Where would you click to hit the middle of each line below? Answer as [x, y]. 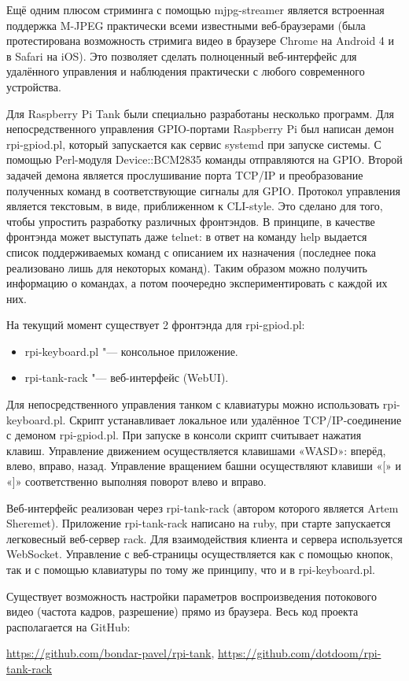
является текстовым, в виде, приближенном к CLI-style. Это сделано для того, [195, 206]
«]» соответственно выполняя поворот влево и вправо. [136, 481]
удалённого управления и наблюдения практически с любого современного [186, 71]
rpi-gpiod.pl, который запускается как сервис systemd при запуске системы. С [194, 144]
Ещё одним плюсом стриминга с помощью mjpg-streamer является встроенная [195, 9]
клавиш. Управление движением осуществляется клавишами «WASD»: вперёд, [196, 450]
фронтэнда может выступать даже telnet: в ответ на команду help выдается [187, 237]
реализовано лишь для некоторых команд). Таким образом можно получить [187, 267]
